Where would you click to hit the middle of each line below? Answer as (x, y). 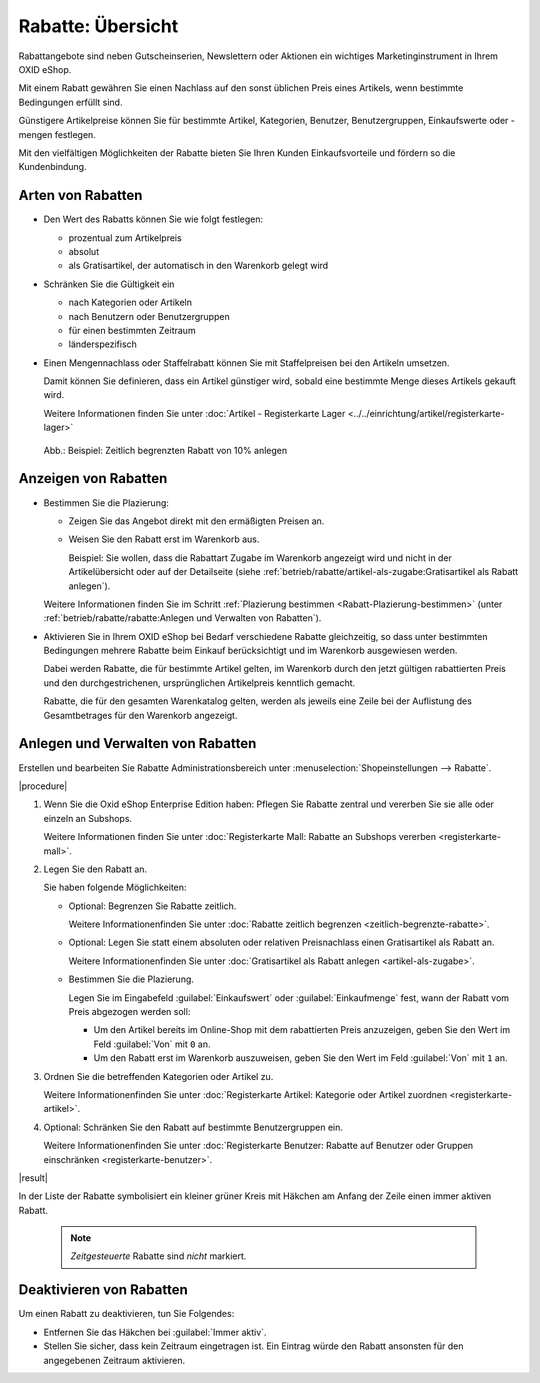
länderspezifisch (102, 344)
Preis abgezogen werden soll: (129, 1012)
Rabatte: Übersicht (98, 26)
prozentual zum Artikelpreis (125, 237)
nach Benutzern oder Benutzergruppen (149, 316)
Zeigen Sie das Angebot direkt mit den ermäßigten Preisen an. (196, 521)
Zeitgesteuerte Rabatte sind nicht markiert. (158, 1256)
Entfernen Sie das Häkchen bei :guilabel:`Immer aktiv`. (155, 1332)
